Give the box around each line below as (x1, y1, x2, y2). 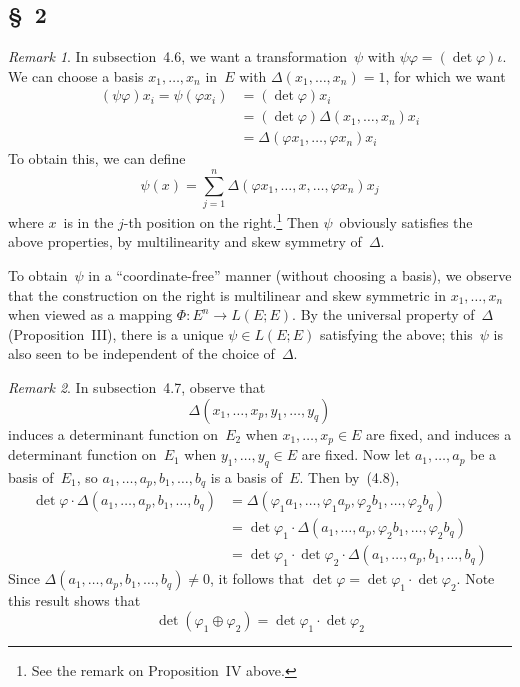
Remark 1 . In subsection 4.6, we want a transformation (8, 46, 347, 67)
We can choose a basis (8, 65, 144, 86)
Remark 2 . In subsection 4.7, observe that (8, 377, 266, 398)
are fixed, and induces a (366, 423, 512, 444)
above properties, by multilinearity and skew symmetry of (8, 231, 362, 252)
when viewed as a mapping (8, 304, 173, 325)
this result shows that (8, 590, 141, 611)
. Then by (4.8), (299, 466, 400, 487)
